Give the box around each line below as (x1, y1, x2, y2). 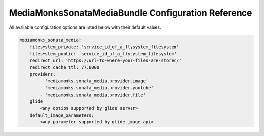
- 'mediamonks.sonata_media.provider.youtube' (40, 85, 154, 91)
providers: (29, 71, 56, 77)
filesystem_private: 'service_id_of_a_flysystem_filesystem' (29, 44, 179, 50)
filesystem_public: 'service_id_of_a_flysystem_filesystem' (29, 51, 177, 57)
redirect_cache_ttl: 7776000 (29, 65, 100, 70)
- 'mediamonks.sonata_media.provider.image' (40, 78, 149, 84)
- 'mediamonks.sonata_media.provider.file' (40, 92, 146, 97)
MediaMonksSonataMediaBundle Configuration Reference (9, 7, 252, 18)
